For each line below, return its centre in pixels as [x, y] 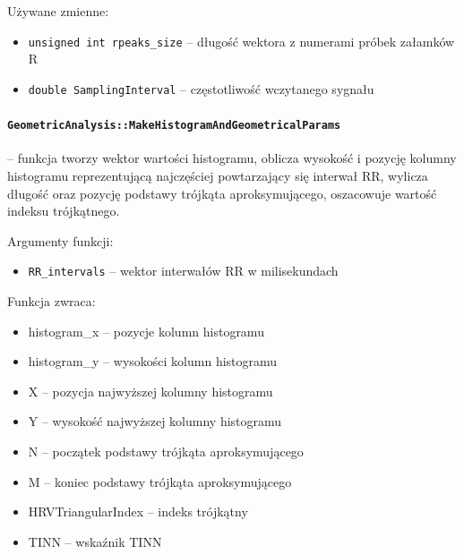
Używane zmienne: [58, 11]
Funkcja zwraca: [52, 300]
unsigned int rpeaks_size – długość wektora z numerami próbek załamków [241, 41]
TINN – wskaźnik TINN [95, 541]
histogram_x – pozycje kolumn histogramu [146, 331]
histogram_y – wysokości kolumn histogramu [153, 361]
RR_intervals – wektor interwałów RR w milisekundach [183, 271]
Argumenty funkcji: [60, 240]
